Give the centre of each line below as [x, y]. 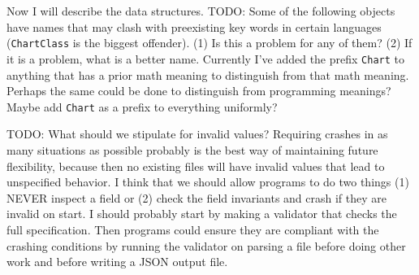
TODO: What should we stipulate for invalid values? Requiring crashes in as [197, 134]
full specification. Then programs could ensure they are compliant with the [193, 229]
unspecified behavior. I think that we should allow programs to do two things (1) [208, 182]
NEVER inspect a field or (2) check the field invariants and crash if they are [197, 197]
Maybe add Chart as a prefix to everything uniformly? [142, 106]
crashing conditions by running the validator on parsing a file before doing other [206, 245]
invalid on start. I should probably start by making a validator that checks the [202, 214]
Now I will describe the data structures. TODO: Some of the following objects [201, 11]
